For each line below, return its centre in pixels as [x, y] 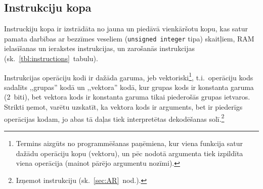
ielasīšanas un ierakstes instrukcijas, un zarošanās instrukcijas [100, 48]
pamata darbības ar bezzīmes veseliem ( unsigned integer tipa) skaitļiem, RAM [129, 38]
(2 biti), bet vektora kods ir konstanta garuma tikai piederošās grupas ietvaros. [127, 97]
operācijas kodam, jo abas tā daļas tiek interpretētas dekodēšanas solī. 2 [114, 118]
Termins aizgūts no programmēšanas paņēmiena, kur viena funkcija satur [129, 143]
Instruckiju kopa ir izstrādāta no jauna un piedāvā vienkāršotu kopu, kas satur [126, 29]
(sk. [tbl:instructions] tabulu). [51, 58]
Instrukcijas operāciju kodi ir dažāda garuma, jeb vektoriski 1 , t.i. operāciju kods [129, 76]
